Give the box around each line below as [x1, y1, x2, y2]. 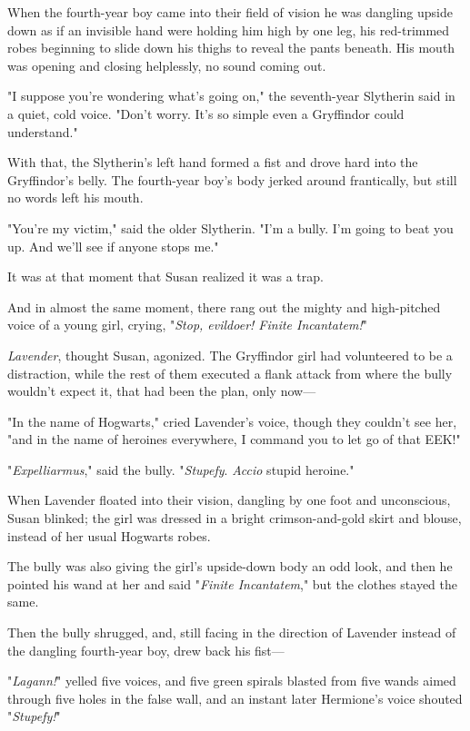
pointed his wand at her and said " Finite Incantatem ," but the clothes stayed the [7, 574, 458, 593]
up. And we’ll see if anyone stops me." [7, 236, 219, 255]
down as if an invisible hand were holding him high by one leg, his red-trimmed [7, 20, 450, 39]
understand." [7, 122, 78, 141]
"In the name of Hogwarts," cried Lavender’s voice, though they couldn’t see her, [7, 411, 457, 430]
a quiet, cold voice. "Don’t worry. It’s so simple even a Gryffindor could [7, 104, 405, 123]
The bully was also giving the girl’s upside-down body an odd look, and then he [7, 557, 453, 576]
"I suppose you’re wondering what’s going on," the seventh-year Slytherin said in [7, 86, 455, 105]
